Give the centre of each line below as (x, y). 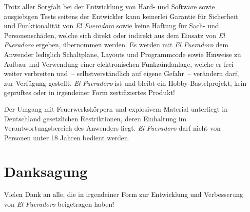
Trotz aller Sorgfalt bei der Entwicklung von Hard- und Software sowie (109, 6)
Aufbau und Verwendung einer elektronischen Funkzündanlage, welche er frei (119, 64)
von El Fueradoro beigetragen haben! (59, 204)
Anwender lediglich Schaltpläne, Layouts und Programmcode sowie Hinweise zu (123, 54)
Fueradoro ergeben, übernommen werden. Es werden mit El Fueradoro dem (116, 45)
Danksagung (46, 171)
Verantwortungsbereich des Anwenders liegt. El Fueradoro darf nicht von (112, 128)
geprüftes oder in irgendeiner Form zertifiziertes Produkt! (89, 92)
